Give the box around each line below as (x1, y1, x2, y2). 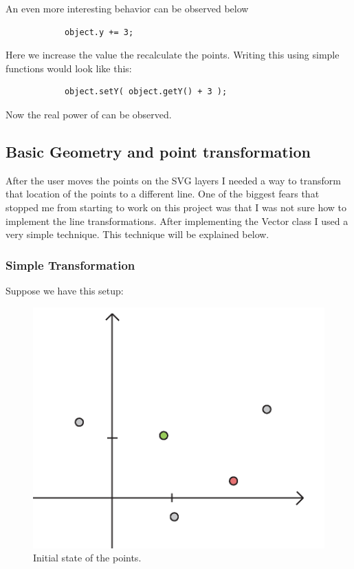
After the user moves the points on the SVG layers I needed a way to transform (5, 173, 341, 187)
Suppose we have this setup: (5, 283, 124, 297)
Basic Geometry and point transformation (5, 140, 311, 162)
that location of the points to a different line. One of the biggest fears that (5, 186, 320, 201)
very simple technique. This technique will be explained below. (5, 227, 269, 241)
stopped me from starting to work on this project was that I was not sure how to (5, 200, 347, 214)
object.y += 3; (64, 27, 134, 37)
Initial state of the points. (33, 550, 142, 565)
